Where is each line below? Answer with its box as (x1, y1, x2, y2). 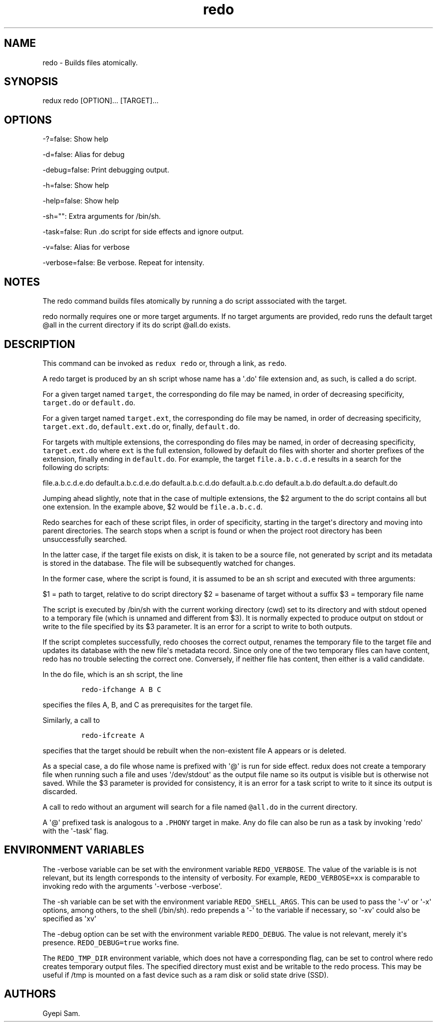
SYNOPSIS (4, 75, 58, 88)
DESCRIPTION (4, 338, 75, 350)
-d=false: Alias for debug (42, 150, 125, 159)
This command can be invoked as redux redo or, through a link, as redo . (42, 358, 287, 367)
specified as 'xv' (42, 914, 97, 923)
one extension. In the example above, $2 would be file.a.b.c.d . (42, 502, 263, 511)
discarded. (42, 787, 78, 796)
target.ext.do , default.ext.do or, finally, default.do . (42, 422, 240, 431)
